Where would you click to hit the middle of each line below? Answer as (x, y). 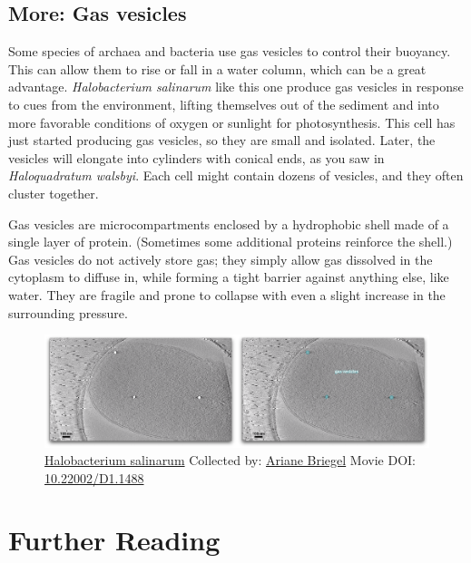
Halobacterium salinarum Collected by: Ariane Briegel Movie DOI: (230, 460)
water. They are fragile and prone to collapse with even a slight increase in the (227, 294)
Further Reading (114, 540)
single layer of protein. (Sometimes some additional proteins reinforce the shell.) (231, 242)
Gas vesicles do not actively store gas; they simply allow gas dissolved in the (221, 259)
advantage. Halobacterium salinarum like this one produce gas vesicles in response (236, 87)
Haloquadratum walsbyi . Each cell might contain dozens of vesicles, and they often (236, 175)
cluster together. (54, 193)
